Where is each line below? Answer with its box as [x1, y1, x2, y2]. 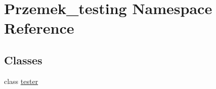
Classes [4, 52, 42, 67]
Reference [4, 18, 74, 38]
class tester [4, 75, 38, 86]
